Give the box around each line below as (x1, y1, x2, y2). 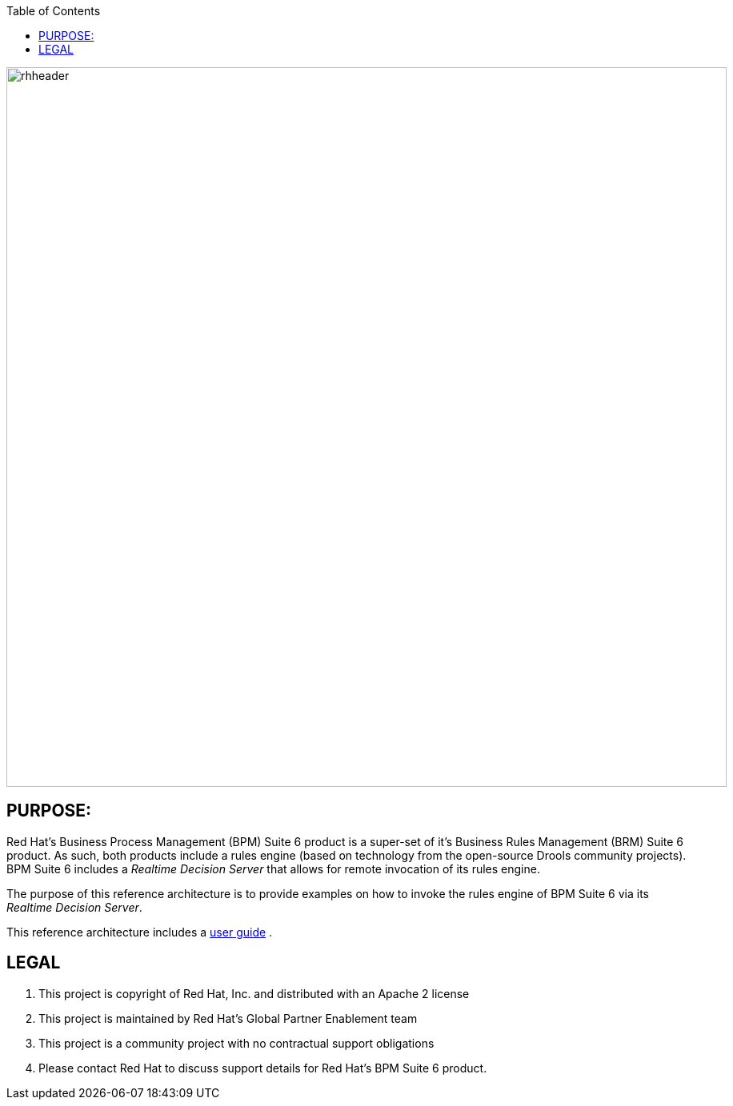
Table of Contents (6, 4, 101, 18)
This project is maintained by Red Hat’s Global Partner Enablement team (38, 1011, 418, 1025)
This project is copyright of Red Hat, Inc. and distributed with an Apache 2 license (38, 986, 470, 1000)
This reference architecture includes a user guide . (6, 924, 273, 939)
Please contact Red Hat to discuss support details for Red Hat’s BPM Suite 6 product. (38, 1060, 487, 1075)
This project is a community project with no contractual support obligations (38, 1036, 435, 1050)
